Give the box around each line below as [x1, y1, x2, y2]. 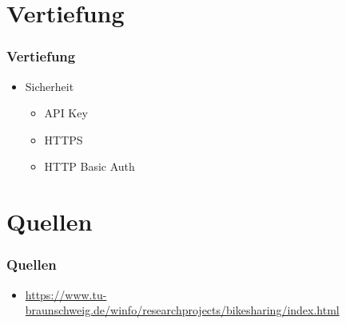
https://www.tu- [25, 286, 107, 302]
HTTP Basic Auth [44, 158, 135, 175]
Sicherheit [25, 77, 74, 94]
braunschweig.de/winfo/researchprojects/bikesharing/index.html [25, 302, 340, 318]
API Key [44, 105, 88, 121]
